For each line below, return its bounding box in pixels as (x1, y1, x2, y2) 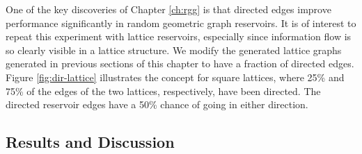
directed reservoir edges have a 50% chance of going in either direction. (6, 97, 308, 112)
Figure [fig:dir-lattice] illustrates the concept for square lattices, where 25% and (6, 69, 345, 84)
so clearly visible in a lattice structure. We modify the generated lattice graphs (6, 42, 342, 57)
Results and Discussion (6, 131, 175, 153)
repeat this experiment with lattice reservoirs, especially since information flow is (6, 29, 352, 44)
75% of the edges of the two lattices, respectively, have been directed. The (6, 83, 321, 98)
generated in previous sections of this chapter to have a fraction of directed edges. (6, 56, 354, 71)
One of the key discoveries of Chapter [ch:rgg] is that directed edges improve (6, 2, 331, 16)
